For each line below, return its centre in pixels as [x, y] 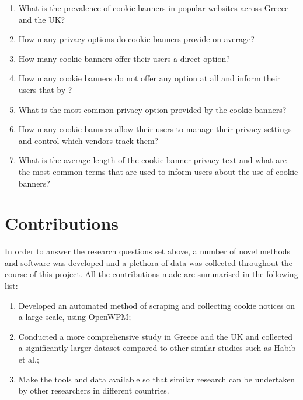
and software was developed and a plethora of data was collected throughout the [149, 262]
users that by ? [45, 89]
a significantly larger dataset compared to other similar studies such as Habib [157, 348]
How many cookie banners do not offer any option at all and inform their [149, 78]
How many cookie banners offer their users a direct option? [124, 58]
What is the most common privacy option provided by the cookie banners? [152, 109]
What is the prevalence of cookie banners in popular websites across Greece [154, 8]
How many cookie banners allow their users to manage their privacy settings [155, 129]
